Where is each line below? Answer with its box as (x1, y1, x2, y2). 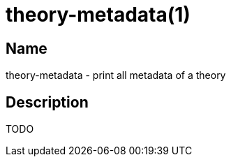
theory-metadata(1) (6, 3, 191, 27)
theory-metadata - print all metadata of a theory (6, 69, 226, 82)
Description (6, 93, 89, 111)
